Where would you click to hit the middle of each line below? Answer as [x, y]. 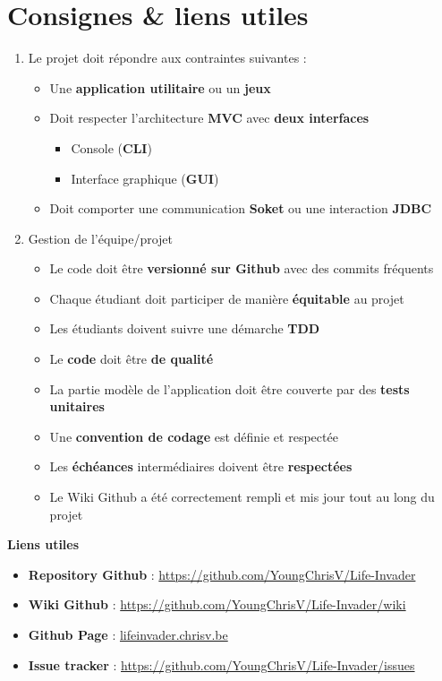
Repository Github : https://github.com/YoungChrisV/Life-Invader [222, 574]
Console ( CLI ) [111, 147]
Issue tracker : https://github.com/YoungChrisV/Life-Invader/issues [221, 664]
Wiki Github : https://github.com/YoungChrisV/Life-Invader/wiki [217, 604]
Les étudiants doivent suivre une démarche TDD [185, 328]
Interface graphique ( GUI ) [145, 178]
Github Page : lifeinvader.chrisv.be [128, 634]
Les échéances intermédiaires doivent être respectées [201, 466]
